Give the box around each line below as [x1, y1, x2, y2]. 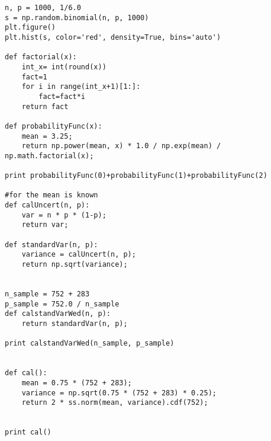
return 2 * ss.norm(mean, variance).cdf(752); [21, 398, 208, 407]
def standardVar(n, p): [5, 240, 98, 249]
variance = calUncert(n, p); [21, 250, 136, 259]
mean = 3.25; [21, 132, 73, 140]
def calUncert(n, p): [5, 201, 90, 210]
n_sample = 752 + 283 [5, 290, 90, 299]
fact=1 [21, 72, 47, 81]
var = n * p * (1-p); [21, 210, 107, 219]
